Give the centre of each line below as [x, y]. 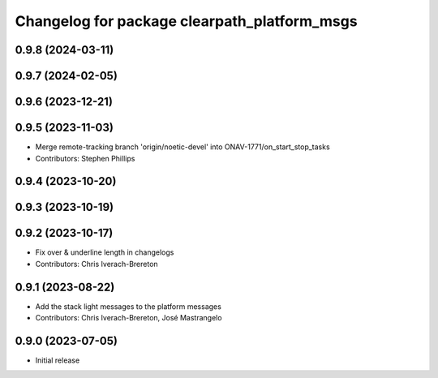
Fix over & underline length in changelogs [105, 252]
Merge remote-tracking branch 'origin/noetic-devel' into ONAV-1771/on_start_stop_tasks [182, 147]
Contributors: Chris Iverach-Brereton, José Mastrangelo [129, 318]
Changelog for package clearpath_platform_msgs [186, 21]
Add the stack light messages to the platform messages [129, 306]
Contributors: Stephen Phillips [85, 158]
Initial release [58, 360]
